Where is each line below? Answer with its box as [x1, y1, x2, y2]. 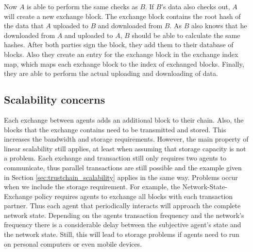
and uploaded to [64, 30, 113, 40]
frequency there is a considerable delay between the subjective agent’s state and [4, 219, 241, 230]
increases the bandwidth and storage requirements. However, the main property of [4, 134, 249, 144]
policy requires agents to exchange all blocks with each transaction [34, 191, 233, 201]
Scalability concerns [4, 92, 105, 107]
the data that [4, 20, 44, 31]
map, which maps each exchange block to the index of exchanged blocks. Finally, [4, 58, 244, 69]
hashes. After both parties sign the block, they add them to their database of [4, 39, 234, 50]
